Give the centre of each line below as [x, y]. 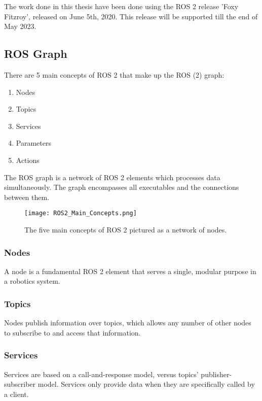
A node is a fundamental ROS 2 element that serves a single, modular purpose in [130, 271]
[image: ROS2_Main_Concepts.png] [81, 213]
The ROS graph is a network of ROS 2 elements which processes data [112, 177]
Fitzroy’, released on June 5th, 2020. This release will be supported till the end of [131, 16]
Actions [28, 160]
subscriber [20, 384]
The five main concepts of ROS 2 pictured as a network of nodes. [126, 229]
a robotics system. [32, 281]
